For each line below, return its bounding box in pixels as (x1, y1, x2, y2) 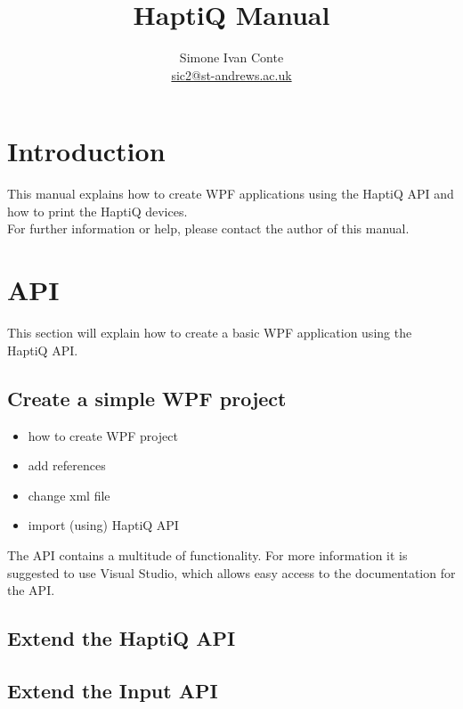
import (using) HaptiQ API (28, 516, 179, 534)
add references (28, 456, 106, 475)
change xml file (28, 485, 110, 504)
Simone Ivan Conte (179, 48, 284, 67)
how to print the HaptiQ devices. (7, 201, 188, 220)
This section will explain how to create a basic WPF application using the (7, 323, 412, 342)
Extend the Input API (7, 676, 218, 704)
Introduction (7, 133, 166, 169)
